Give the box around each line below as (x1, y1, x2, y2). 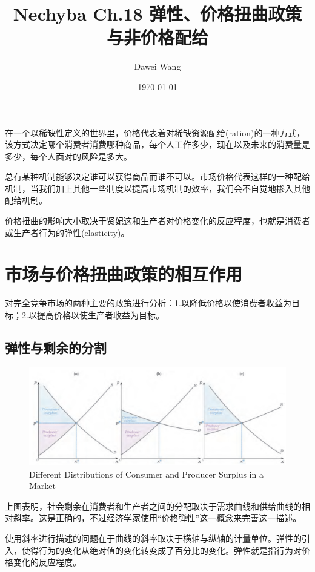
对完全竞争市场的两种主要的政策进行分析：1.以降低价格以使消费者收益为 (5, 297, 291, 309)
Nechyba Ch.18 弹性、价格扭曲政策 (13, 1, 302, 26)
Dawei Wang (134, 60, 181, 73)
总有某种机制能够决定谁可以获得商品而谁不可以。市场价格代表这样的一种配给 (5, 170, 310, 183)
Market (29, 479, 56, 492)
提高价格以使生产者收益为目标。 (36, 308, 164, 321)
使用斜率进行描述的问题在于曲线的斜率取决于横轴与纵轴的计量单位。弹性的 (5, 532, 302, 545)
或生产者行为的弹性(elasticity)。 (5, 226, 130, 238)
